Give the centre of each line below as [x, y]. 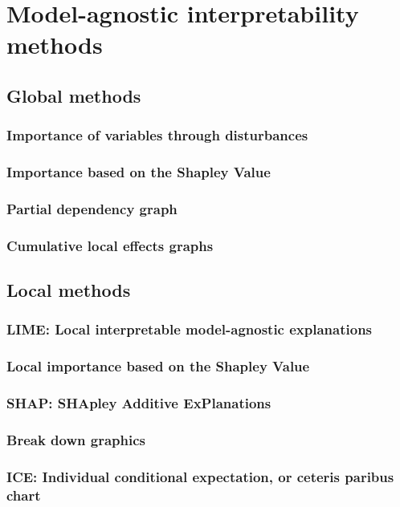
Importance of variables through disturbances [157, 135]
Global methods [74, 95]
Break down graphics [76, 439]
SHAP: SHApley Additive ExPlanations [139, 403]
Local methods [69, 290]
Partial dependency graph [92, 208]
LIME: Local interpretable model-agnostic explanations [190, 329]
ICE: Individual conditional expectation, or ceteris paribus [200, 476]
